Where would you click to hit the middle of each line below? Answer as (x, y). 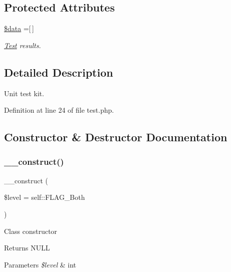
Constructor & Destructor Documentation (116, 137)
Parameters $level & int (40, 264)
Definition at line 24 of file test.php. (59, 110)
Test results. (22, 45)
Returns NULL (27, 248)
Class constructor (31, 231)
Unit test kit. (24, 93)
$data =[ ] (19, 28)
